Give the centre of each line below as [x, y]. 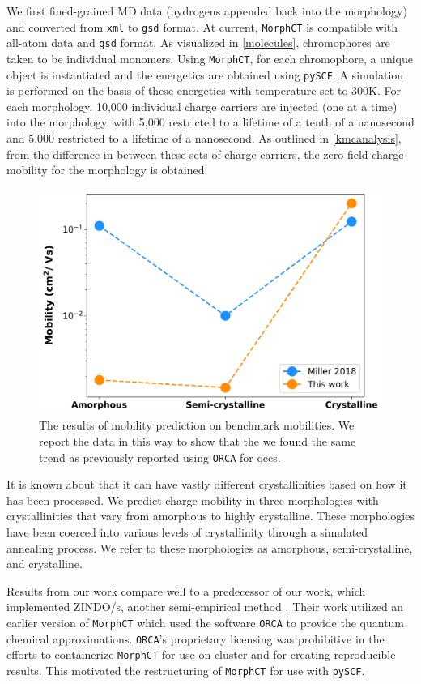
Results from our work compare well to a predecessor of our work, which [186, 590]
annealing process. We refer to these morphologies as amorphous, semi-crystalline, [210, 547]
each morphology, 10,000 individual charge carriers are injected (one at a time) [202, 106]
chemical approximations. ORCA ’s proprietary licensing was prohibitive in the [196, 638]
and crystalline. [45, 564]
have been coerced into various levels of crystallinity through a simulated [187, 532]
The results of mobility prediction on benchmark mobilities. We [197, 425]
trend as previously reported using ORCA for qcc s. [160, 457]
